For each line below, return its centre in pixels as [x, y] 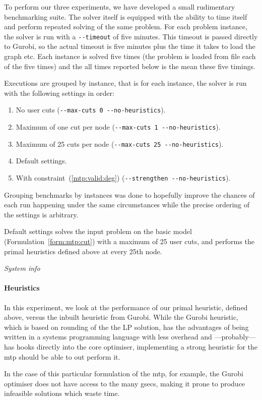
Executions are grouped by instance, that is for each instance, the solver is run [125, 83]
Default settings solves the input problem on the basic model [98, 231]
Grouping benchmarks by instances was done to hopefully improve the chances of [129, 194]
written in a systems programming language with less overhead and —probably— [130, 337]
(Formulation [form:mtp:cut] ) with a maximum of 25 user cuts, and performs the [129, 241]
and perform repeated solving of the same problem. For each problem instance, [126, 26]
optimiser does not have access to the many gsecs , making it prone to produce [125, 383]
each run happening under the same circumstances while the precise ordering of [127, 205]
